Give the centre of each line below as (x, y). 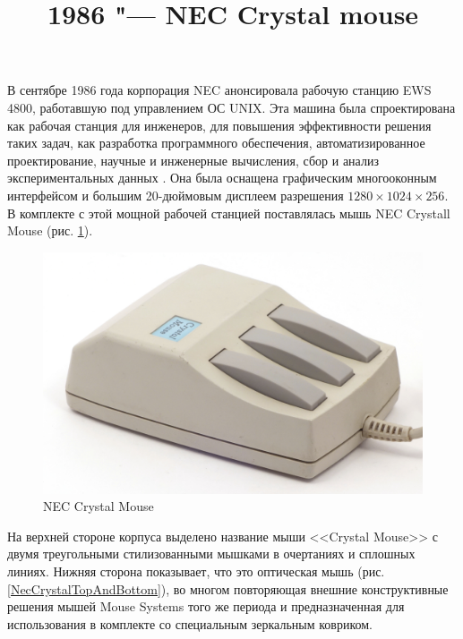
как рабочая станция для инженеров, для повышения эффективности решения (219, 125)
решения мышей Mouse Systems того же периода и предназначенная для (206, 606)
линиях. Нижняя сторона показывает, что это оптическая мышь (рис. (196, 571)
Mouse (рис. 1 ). (50, 230)
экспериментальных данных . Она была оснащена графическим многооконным (222, 178)
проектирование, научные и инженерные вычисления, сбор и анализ (193, 160)
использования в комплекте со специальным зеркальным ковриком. (190, 623)
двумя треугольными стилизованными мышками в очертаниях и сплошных (211, 554)
